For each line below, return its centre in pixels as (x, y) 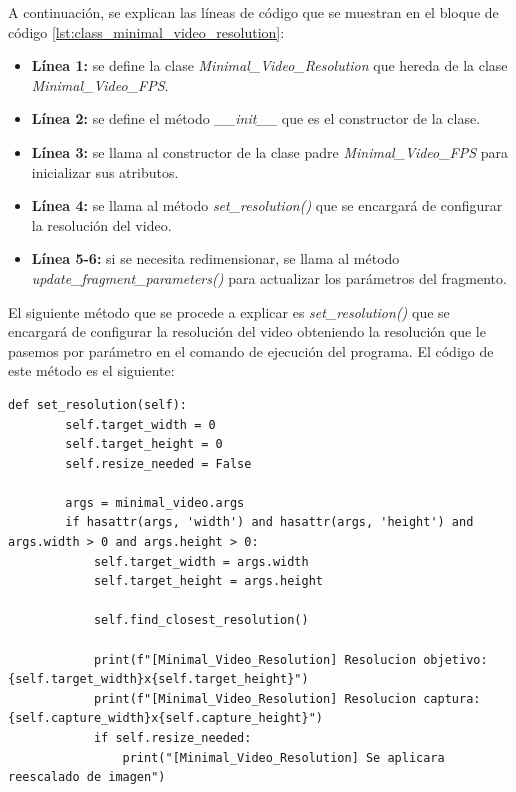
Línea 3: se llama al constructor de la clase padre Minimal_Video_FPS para (270, 151)
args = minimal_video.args (155, 502)
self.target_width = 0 (140, 424)
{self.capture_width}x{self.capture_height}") (165, 718)
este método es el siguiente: (91, 370)
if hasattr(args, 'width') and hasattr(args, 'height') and (269, 522)
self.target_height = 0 (144, 444)
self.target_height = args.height (208, 581)
